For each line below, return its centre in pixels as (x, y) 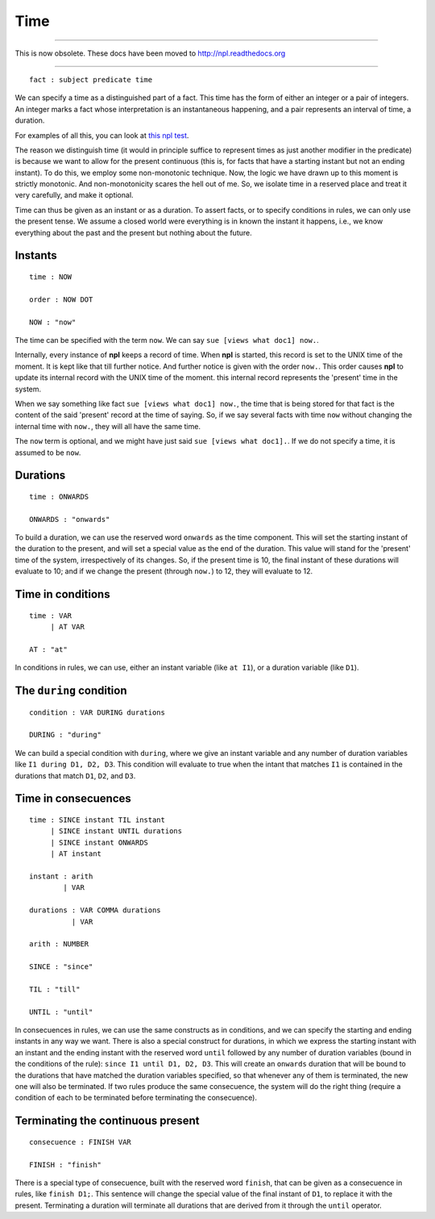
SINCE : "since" (61, 967)
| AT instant (76, 854)
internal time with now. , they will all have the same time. (108, 426)
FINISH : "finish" (66, 1165)
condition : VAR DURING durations (97, 712)
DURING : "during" (66, 735)
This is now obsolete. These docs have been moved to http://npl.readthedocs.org (150, 53)
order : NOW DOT (61, 299)
